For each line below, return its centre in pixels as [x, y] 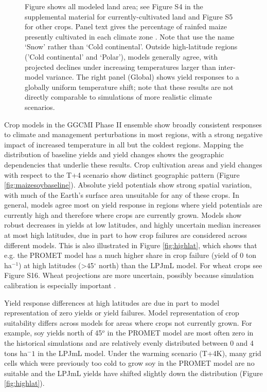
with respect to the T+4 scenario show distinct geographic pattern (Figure [122, 174]
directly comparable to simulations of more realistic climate [118, 97]
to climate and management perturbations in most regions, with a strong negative [133, 134]
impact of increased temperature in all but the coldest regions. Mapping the [124, 144]
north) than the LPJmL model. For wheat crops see [180, 265]
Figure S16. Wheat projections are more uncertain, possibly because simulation [129, 275]
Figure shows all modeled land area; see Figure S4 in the [114, 6]
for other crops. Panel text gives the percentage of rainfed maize [126, 26]
